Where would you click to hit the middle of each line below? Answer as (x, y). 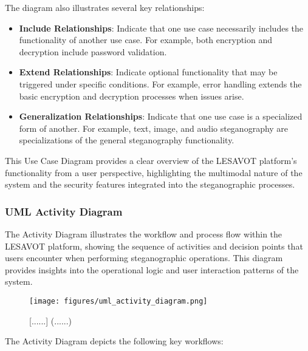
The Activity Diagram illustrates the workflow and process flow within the (144, 233)
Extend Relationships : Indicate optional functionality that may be (148, 72)
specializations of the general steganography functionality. (127, 140)
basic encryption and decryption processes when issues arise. (132, 96)
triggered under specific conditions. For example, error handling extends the (160, 83)
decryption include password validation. (93, 51)
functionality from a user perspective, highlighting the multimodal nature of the (154, 172)
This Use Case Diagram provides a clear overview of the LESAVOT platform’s (151, 160)
